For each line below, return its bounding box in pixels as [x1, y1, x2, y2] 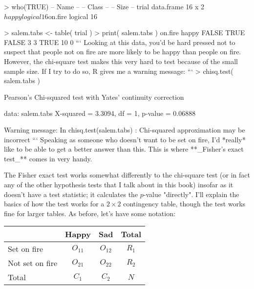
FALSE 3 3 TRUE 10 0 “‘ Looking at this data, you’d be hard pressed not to [4, 37, 235, 47]
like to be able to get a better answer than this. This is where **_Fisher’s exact [4, 144, 244, 154]
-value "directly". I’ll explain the [143, 189, 239, 199]
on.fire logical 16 [48, 11, 98, 21]
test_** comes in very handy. [4, 153, 92, 163]
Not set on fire [8, 257, 58, 269]
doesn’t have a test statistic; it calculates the [4, 189, 138, 199]
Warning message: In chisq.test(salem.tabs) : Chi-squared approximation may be [4, 124, 245, 134]
